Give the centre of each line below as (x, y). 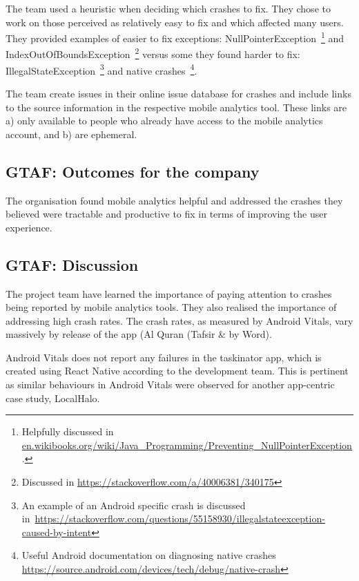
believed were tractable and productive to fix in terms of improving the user (166, 214)
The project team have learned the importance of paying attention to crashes (169, 293)
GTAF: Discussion (72, 264)
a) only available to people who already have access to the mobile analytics (164, 121)
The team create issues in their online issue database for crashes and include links (178, 93)
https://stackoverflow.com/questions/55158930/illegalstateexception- (180, 518)
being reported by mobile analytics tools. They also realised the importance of (171, 307)
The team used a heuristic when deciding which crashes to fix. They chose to (168, 8)
